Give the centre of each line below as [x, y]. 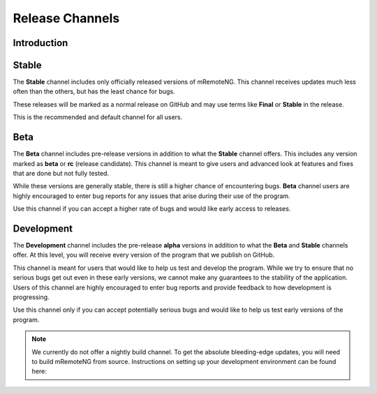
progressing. [31, 297]
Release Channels [66, 18]
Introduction [40, 43]
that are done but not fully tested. [61, 173]
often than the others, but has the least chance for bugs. [94, 91]
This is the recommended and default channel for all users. [98, 117]
